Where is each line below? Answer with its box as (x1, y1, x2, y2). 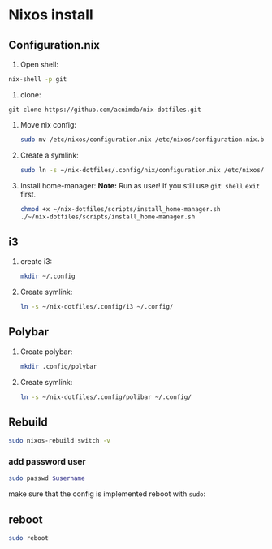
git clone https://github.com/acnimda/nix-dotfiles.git (8, 106, 201, 114)
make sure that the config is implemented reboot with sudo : (8, 489, 206, 499)
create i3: (19, 257, 53, 266)
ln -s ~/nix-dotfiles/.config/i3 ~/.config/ (19, 303, 174, 311)
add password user (8, 456, 87, 468)
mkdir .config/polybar (19, 362, 97, 370)
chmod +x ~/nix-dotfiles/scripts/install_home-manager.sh (19, 205, 221, 213)
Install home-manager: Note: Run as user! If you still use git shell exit (19, 180, 261, 190)
